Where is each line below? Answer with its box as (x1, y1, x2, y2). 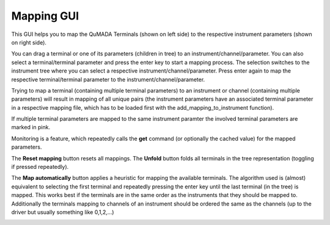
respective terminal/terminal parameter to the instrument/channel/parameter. (11, 76, 205, 83)
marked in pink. (11, 124, 51, 131)
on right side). (11, 38, 47, 46)
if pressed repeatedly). (11, 163, 69, 171)
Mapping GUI (11, 9, 79, 23)
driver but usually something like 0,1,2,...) (11, 208, 114, 216)
